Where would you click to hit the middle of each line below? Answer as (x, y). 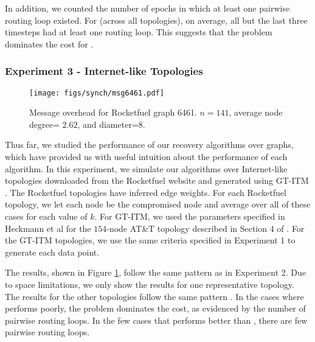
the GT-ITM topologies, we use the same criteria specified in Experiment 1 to (150, 240)
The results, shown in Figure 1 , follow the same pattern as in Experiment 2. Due (156, 272)
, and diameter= (108, 124)
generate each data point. (52, 252)
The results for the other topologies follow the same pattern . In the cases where (154, 296)
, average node (256, 112)
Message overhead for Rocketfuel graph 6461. (113, 112)
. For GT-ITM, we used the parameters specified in (190, 216)
